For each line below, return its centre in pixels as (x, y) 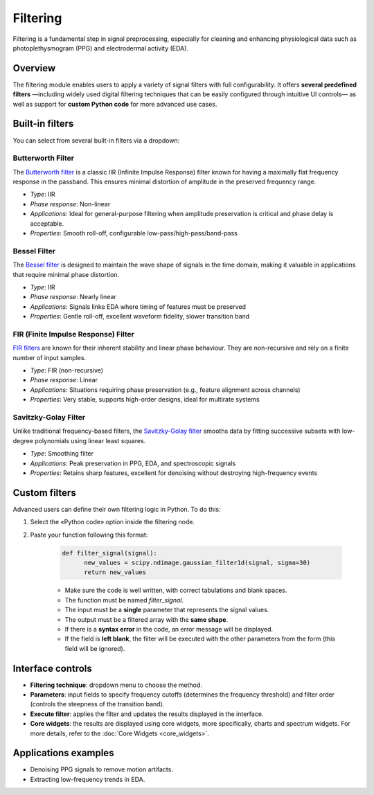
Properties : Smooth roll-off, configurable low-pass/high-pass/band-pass (134, 233)
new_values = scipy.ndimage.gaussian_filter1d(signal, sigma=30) (197, 562)
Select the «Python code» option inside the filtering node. (113, 522)
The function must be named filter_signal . (124, 600)
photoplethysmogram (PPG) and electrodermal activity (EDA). (100, 48)
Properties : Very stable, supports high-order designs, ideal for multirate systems (145, 400)
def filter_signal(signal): (109, 553)
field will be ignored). (95, 648)
